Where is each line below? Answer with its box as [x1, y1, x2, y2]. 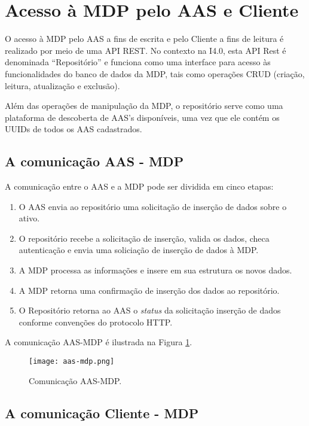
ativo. [19, 212, 40, 224]
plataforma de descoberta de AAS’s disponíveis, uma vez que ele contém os [5, 111, 280, 123]
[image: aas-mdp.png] [29, 357, 115, 366]
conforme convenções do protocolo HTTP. [19, 315, 173, 328]
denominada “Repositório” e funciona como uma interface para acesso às [5, 56, 271, 68]
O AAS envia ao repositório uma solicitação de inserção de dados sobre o [19, 200, 287, 212]
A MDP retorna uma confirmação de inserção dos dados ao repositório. [19, 284, 280, 296]
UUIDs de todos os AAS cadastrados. [5, 123, 142, 135]
